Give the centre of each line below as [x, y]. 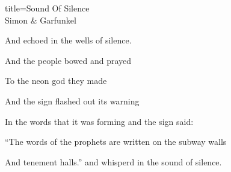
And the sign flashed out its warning [72, 100]
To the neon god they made [56, 81]
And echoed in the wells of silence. [68, 40]
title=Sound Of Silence [47, 8]
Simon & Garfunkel [41, 20]
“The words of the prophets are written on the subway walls [116, 142]
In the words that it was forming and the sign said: [99, 121]
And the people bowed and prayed [68, 60]
